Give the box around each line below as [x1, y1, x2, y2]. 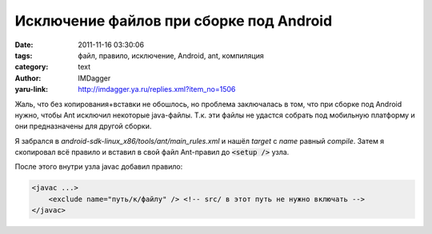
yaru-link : [14, 85, 48, 94]
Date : [14, 40, 34, 50]
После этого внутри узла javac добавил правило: [14, 162, 183, 172]
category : [14, 62, 49, 72]
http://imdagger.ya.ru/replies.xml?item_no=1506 [78, 85, 236, 94]
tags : [14, 50, 33, 60]
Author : [14, 73, 42, 83]
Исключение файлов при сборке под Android [14, 12, 333, 30]
